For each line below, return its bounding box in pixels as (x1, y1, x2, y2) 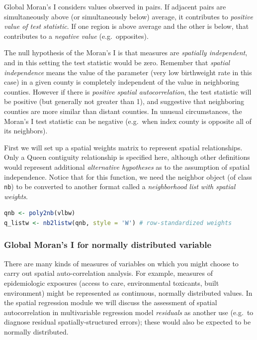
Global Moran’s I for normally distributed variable (4, 238, 212, 251)
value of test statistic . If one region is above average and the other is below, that (4, 21, 249, 31)
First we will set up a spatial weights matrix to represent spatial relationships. (4, 142, 243, 152)
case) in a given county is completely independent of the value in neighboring (4, 77, 240, 87)
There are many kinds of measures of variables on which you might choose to (4, 258, 239, 268)
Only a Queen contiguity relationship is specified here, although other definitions (4, 152, 250, 162)
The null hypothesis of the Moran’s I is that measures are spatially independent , (4, 47, 248, 58)
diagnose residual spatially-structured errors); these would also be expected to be (4, 317, 251, 327)
